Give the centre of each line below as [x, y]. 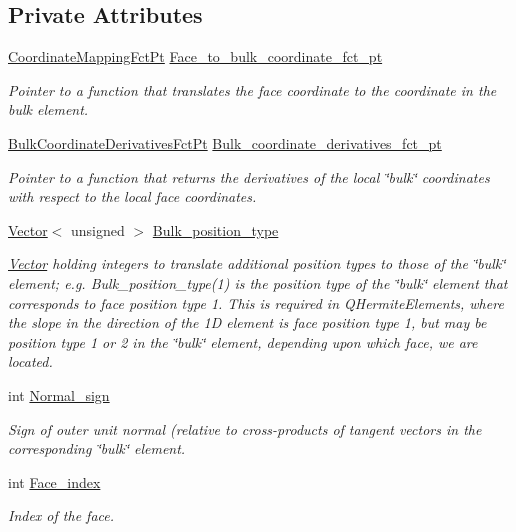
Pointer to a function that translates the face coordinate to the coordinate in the [252, 89]
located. [30, 361]
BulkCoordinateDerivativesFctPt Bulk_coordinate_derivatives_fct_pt [225, 142]
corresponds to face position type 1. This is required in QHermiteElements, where [256, 302]
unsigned [98, 229]
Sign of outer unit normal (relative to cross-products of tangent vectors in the [245, 428]
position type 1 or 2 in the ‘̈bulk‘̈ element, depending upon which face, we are [243, 341]
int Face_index [54, 481]
